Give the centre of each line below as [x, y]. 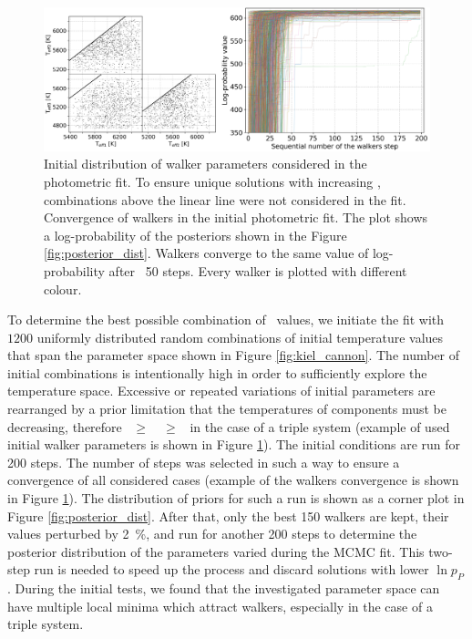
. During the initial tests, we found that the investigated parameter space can [224, 588]
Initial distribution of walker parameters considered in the [205, 164]
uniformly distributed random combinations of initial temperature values [240, 337]
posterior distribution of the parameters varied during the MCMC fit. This [216, 551]
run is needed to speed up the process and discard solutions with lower [231, 569]
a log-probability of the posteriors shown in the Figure [195, 235]
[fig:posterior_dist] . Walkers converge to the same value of [206, 253]
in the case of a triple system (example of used [320, 426]
